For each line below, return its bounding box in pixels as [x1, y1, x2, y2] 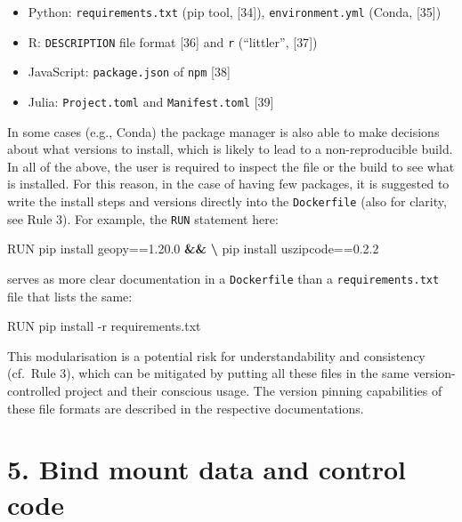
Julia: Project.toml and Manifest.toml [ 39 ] [28, 92, 274, 110]
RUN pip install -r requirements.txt [7, 317, 201, 335]
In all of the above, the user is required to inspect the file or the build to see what [7, 157, 455, 175]
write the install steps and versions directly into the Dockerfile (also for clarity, [7, 192, 447, 210]
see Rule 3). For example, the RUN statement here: [7, 209, 279, 228]
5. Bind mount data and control [7, 451, 406, 487]
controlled [7, 381, 61, 399]
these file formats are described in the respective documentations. [7, 398, 364, 417]
